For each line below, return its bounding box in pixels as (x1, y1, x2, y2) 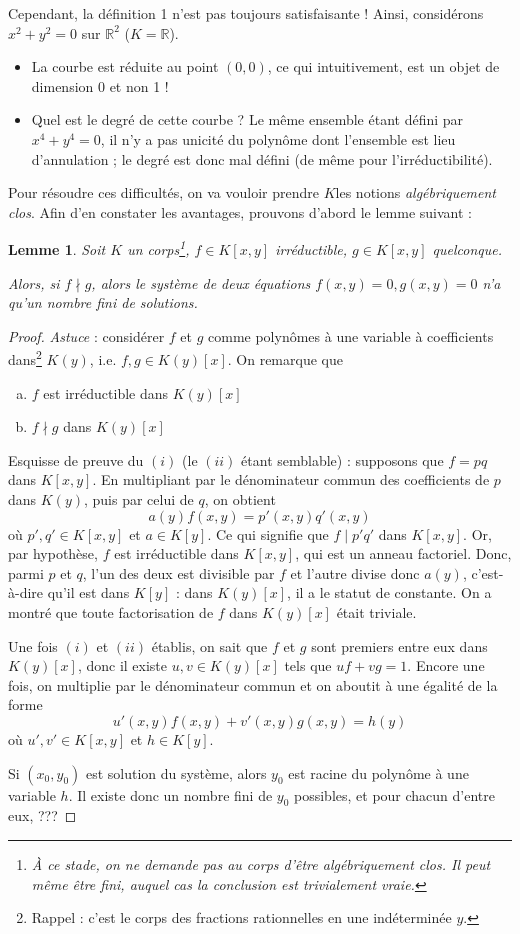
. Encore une (407, 655, 485, 676)
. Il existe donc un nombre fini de (68, 784, 273, 805)
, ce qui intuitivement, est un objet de (267, 56, 500, 77)
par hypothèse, (8, 543, 98, 564)
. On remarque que (227, 349, 343, 370)
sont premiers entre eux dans (311, 635, 488, 656)
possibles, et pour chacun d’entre (294, 784, 496, 805)
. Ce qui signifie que (207, 523, 329, 544)
